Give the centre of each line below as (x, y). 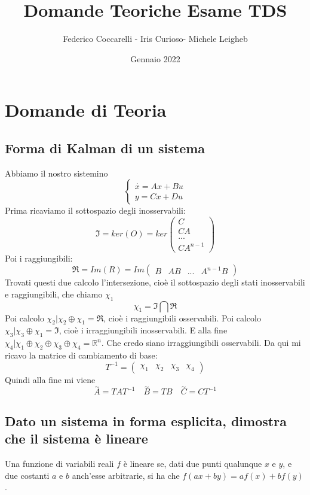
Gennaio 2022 (155, 58)
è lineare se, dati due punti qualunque (193, 463)
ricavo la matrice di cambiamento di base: (81, 355)
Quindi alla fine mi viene (50, 379)
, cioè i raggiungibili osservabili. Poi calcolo (182, 318)
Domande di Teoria (86, 110)
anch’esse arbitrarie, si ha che (126, 475)
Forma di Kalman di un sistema (105, 148)
